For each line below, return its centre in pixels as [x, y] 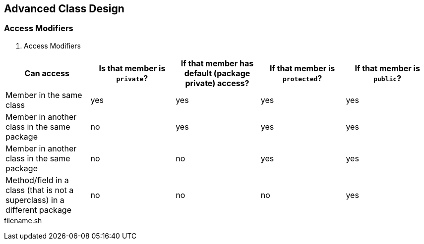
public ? [388, 78]
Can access [47, 73]
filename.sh [23, 220]
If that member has [217, 63]
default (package [217, 73]
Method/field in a [37, 180]
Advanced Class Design [64, 9]
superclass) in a [35, 200]
